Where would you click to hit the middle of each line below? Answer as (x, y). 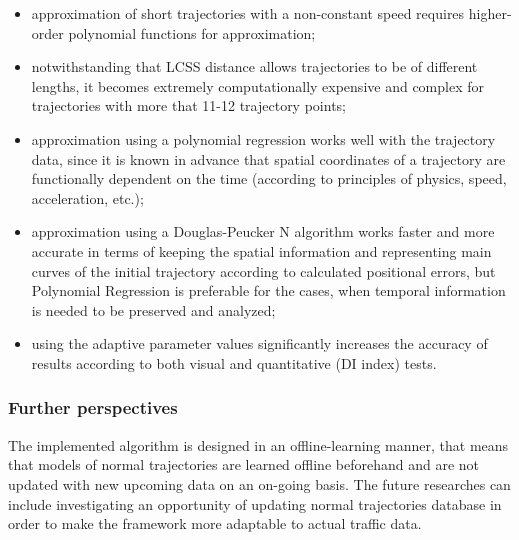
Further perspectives (93, 407)
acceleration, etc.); (87, 197)
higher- (490, 13)
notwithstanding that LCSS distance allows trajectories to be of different (254, 66)
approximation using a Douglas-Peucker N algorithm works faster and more (263, 231)
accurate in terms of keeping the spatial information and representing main (261, 250)
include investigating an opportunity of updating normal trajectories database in (255, 503)
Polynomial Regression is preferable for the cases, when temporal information (268, 290)
